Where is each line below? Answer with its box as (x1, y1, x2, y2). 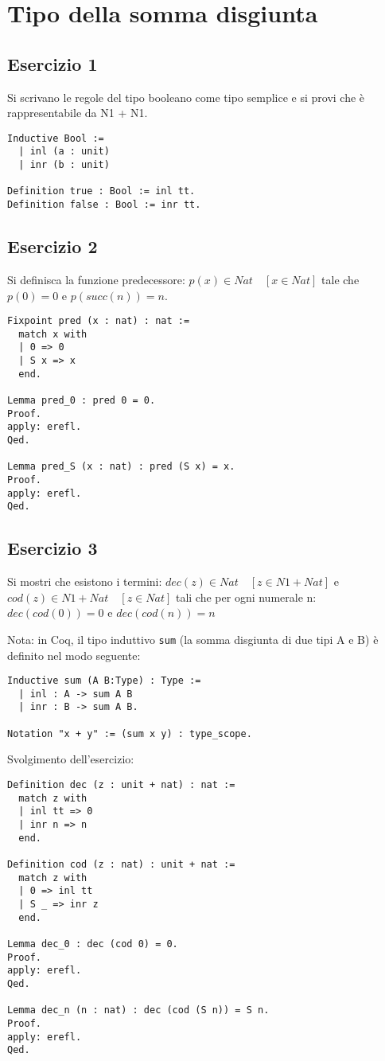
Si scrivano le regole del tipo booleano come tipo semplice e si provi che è (7, 88, 365, 105)
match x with (18, 328, 87, 340)
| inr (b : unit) (18, 159, 110, 171)
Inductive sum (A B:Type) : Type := (7, 675, 201, 687)
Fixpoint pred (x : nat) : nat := (7, 315, 190, 327)
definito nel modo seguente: (7, 646, 141, 663)
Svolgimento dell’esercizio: (7, 751, 134, 767)
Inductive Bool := (7, 132, 104, 144)
